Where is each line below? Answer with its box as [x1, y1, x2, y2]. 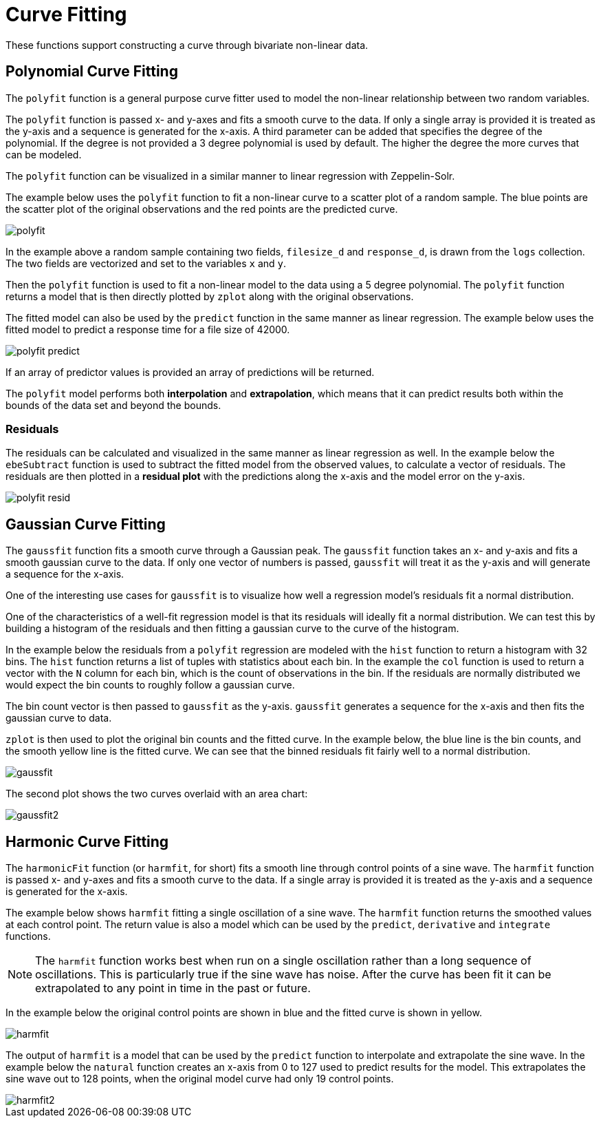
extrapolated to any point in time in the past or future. [35, 981, 311, 996]
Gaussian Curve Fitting [6, 515, 166, 533]
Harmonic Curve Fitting [6, 832, 169, 850]
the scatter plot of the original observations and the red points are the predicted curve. [6, 202, 398, 215]
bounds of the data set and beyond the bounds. [6, 399, 221, 411]
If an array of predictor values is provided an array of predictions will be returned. [6, 366, 375, 378]
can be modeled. [6, 148, 82, 160]
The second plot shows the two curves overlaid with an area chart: [6, 788, 308, 800]
